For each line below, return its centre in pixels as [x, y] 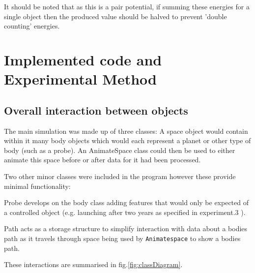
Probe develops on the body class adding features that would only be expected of [126, 202]
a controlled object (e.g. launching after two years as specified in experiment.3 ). [125, 212]
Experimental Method [80, 79]
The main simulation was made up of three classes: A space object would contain [126, 131]
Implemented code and [83, 59]
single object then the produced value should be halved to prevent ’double [115, 16]
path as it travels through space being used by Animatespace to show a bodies [122, 238]
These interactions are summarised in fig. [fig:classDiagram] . [93, 264]
